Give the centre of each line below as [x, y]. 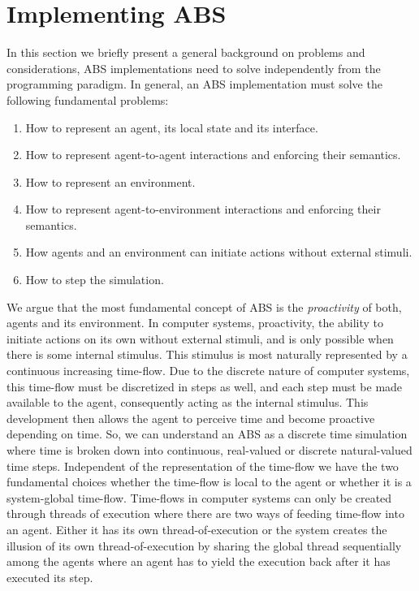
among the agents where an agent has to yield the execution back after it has [199, 561]
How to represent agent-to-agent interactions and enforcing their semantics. [213, 155]
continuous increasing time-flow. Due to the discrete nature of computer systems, [208, 371]
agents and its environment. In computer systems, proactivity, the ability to [195, 323]
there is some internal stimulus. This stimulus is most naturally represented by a [207, 354]
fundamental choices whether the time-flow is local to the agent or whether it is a [209, 482]
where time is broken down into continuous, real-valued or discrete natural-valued [209, 450]
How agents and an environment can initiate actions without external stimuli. [219, 252]
